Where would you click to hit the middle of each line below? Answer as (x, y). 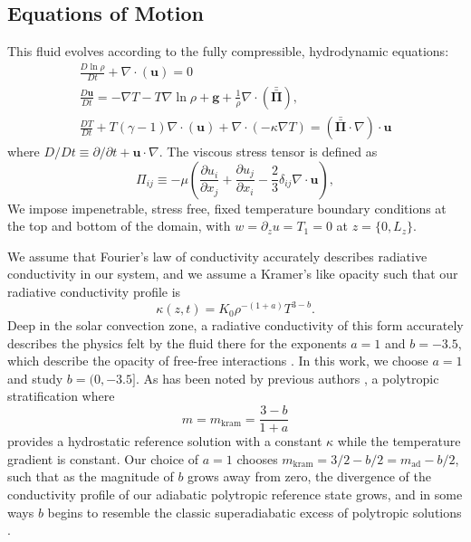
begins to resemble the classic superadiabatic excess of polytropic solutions (255, 512)
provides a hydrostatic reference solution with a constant (165, 441)
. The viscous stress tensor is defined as (268, 152)
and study (35, 378)
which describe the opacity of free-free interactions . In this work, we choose (218, 361)
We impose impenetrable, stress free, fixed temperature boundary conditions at (227, 208)
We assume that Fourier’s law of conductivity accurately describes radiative (217, 256)
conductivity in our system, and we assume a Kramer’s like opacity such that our (233, 274)
